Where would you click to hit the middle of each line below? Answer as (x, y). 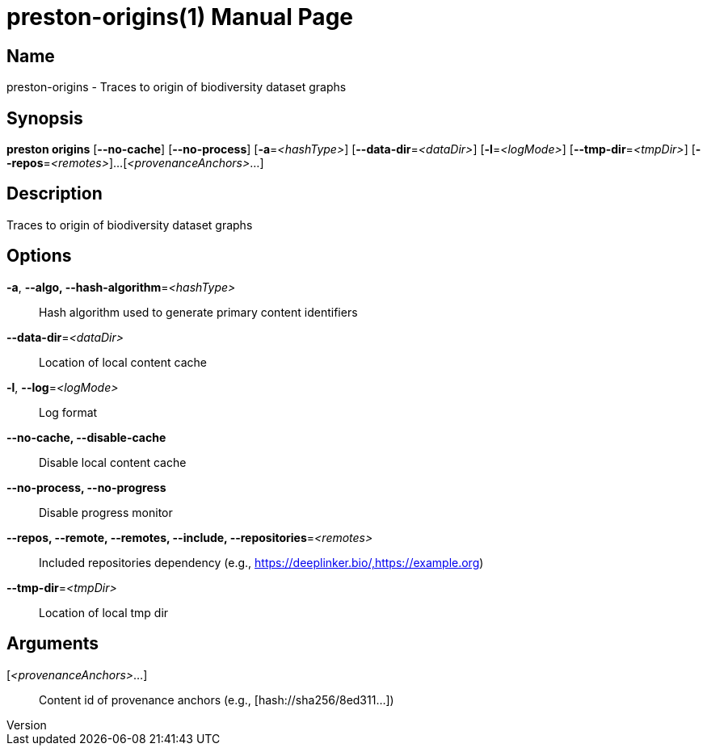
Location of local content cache (123, 362)
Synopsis (45, 118)
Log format (68, 412)
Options (39, 256)
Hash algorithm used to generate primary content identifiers (198, 312)
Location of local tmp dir (104, 612)
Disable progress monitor (106, 512)
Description (55, 194)
